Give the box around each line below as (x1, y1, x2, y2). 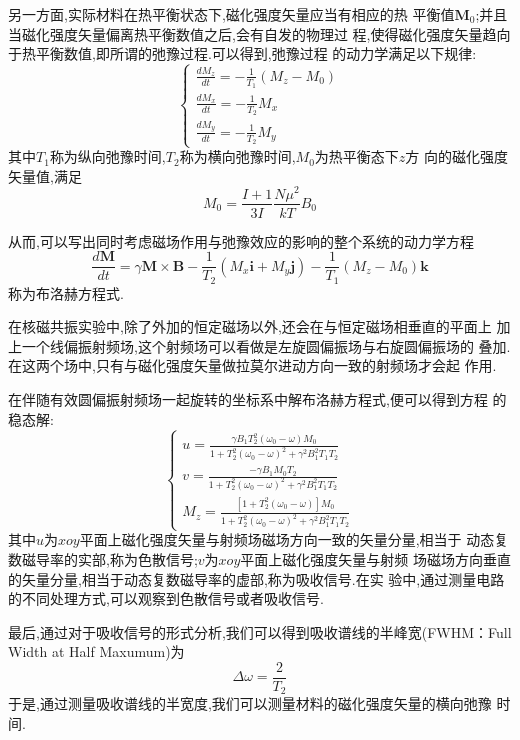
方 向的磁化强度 (405, 146, 509, 167)
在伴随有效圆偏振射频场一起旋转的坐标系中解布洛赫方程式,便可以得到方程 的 (8, 389, 507, 410)
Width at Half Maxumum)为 (8, 641, 185, 662)
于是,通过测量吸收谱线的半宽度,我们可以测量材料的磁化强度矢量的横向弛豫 (8, 693, 492, 714)
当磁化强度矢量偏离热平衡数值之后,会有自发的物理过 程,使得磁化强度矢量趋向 (8, 23, 511, 44)
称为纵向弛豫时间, (49, 146, 166, 167)
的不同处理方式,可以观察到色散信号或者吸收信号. (8, 588, 324, 609)
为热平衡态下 (314, 146, 399, 167)
